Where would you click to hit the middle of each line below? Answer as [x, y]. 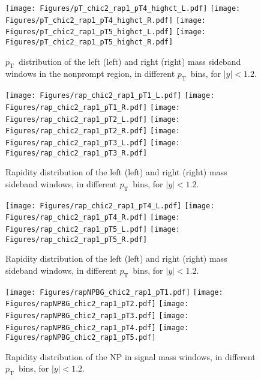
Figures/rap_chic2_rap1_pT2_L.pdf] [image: [93, 119]
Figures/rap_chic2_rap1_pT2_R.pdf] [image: [93, 131]
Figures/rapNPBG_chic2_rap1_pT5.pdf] [81, 338]
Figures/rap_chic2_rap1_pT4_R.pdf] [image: [93, 218]
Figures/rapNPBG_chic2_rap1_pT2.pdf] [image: [97, 304]
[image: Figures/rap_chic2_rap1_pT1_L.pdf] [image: [110, 96]
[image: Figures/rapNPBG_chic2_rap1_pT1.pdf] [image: [114, 292]
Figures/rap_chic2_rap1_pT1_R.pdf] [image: [93, 107]
